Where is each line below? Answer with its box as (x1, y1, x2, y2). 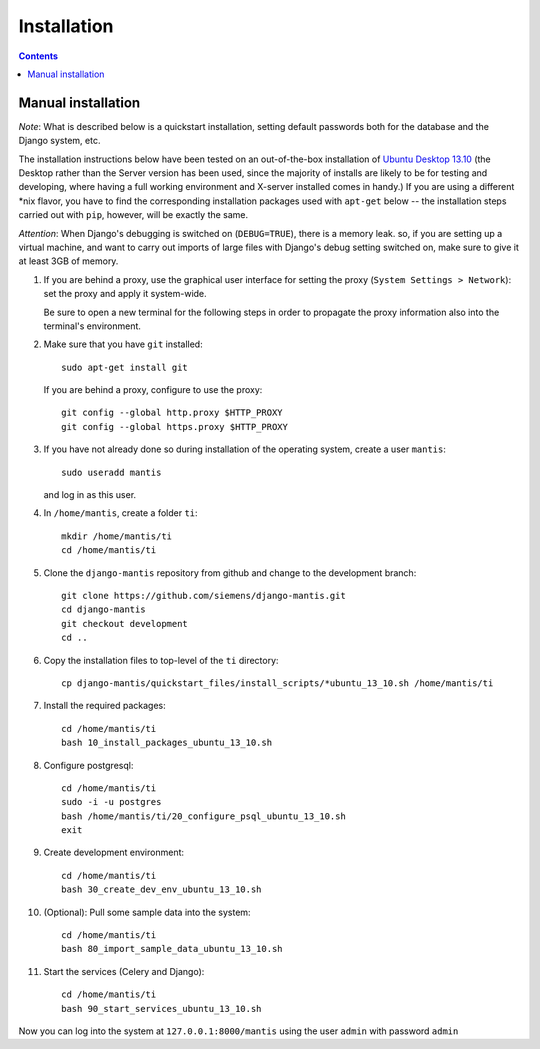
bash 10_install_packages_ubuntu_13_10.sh (61, 737, 273, 749)
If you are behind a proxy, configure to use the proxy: (43, 384, 263, 396)
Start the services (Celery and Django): (43, 965, 205, 977)
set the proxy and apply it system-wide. (43, 288, 207, 300)
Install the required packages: (43, 700, 167, 712)
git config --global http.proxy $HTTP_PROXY (61, 407, 284, 419)
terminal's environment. (43, 320, 142, 332)
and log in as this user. (43, 489, 137, 501)
